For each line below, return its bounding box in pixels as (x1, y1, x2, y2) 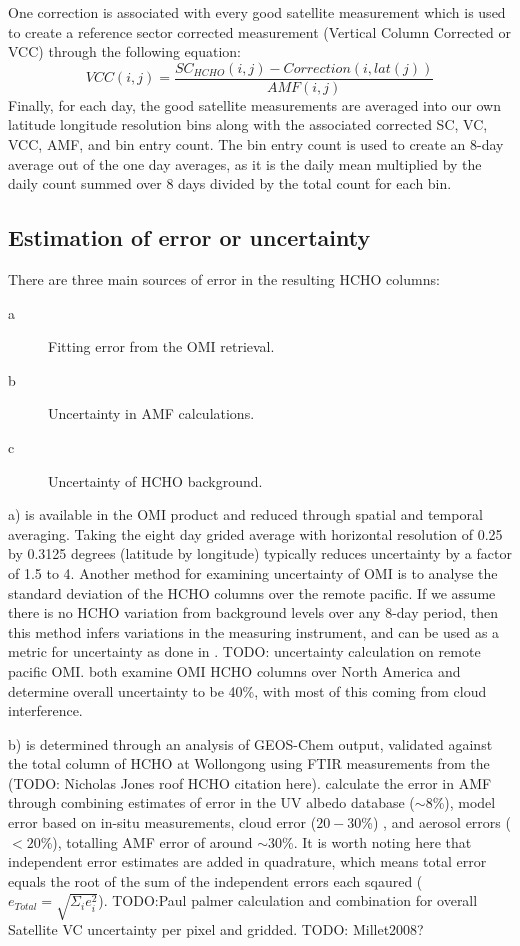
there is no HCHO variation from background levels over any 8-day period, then (8, 602, 499, 623)
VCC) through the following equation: (8, 41, 242, 62)
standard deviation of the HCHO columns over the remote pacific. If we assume (8, 582, 496, 603)
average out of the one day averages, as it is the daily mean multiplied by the (8, 153, 482, 174)
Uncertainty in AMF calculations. (48, 403, 255, 424)
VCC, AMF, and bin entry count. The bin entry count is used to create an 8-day (8, 134, 504, 155)
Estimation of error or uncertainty (8, 222, 371, 253)
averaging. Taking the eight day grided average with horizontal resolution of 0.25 (8, 523, 503, 544)
